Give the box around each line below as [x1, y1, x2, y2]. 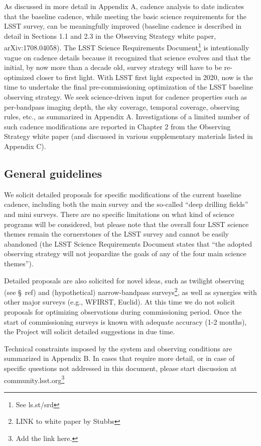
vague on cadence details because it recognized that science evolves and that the [4, 52, 251, 62]
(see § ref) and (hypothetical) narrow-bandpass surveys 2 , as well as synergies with [4, 285, 257, 297]
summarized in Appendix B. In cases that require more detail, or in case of [4, 353, 235, 363]
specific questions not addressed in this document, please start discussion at [4, 362, 237, 373]
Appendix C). [4, 140, 46, 151]
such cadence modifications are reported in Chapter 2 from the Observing [4, 121, 231, 131]
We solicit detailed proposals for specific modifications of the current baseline [4, 189, 241, 199]
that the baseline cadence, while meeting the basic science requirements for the [4, 11, 246, 21]
